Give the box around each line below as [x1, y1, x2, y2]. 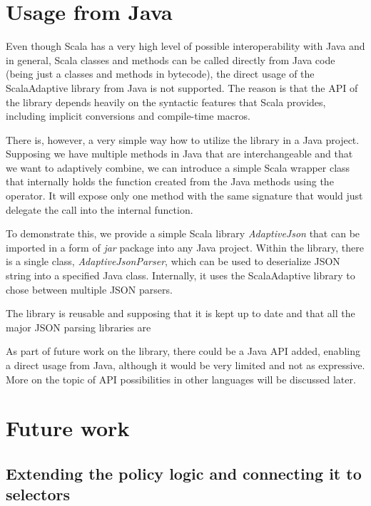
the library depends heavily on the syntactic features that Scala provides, [6, 94, 326, 109]
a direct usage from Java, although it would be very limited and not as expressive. [6, 358, 365, 372]
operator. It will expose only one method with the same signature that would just [6, 188, 363, 203]
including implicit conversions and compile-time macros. [6, 108, 250, 123]
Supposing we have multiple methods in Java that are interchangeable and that [6, 146, 353, 161]
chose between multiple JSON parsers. [6, 282, 173, 296]
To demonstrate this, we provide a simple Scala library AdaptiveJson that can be [6, 226, 360, 241]
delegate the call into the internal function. [6, 202, 193, 217]
